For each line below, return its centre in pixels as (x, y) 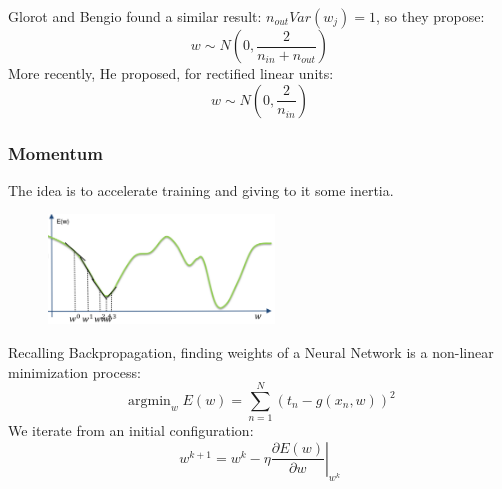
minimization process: (74, 371)
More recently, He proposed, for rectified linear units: (171, 73)
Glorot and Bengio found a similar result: (135, 16)
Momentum (55, 152)
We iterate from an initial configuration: (131, 430)
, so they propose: (430, 16)
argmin (149, 401)
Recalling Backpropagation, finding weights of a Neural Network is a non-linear (251, 352)
